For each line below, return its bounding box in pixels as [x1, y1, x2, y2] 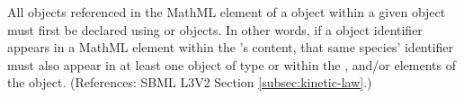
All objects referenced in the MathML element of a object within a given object [7, 3, 446, 21]
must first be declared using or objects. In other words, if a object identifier [7, 20, 423, 39]
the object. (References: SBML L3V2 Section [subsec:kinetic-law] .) [7, 73, 372, 92]
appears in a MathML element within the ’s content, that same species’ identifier [7, 38, 454, 57]
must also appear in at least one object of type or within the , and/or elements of [7, 55, 456, 74]
